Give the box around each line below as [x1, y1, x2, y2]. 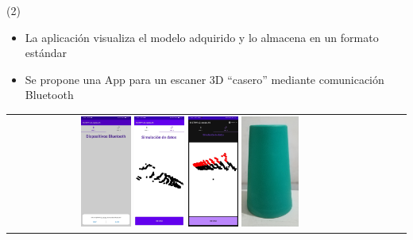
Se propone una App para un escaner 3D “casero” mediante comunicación [25, 70, 384, 87]
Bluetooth [25, 86, 74, 103]
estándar [25, 44, 68, 61]
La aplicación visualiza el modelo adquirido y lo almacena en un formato [25, 29, 379, 45]
